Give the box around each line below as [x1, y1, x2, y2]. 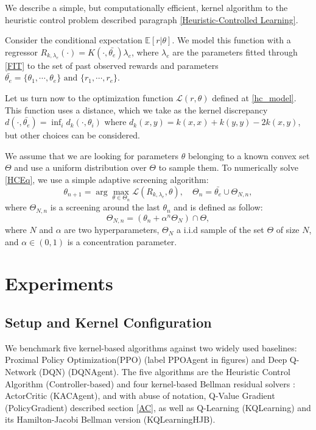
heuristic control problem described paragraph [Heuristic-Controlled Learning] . [5, 13, 298, 26]
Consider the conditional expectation [5, 34, 142, 46]
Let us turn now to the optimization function [5, 91, 174, 104]
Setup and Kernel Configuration [5, 313, 212, 332]
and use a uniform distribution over [14, 161, 147, 174]
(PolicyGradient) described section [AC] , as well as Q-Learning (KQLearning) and [5, 401, 311, 414]
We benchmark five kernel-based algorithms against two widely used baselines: [5, 341, 297, 354]
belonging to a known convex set [188, 149, 310, 162]
